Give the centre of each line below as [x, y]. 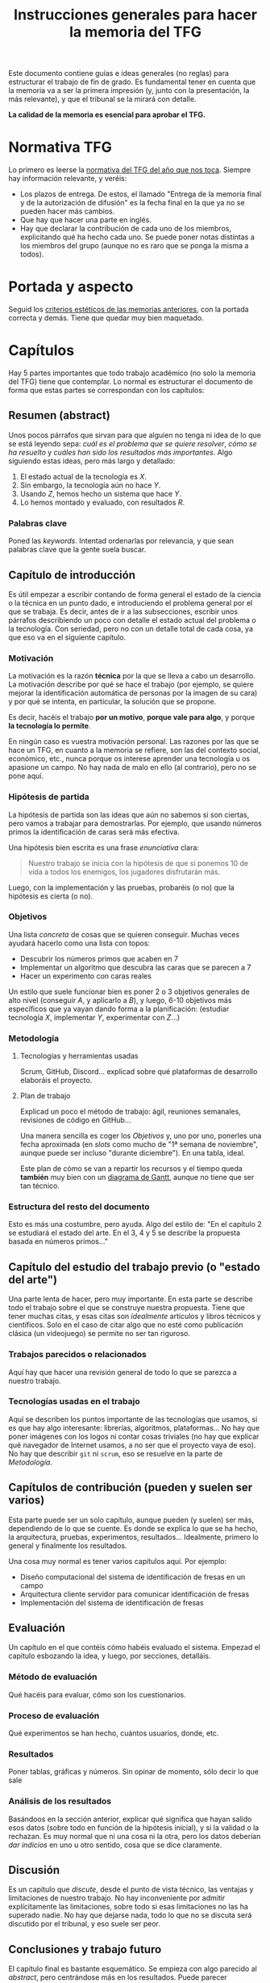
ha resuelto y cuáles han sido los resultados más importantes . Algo [120, 452]
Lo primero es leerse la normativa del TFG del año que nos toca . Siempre [130, 170]
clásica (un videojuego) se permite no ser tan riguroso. [100, 1334]
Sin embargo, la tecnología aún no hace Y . [90, 485]
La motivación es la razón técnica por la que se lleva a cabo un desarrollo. [132, 676]
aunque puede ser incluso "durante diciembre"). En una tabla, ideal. [133, 1153]
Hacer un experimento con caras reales [85, 975]
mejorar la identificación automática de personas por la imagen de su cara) [133, 693]
